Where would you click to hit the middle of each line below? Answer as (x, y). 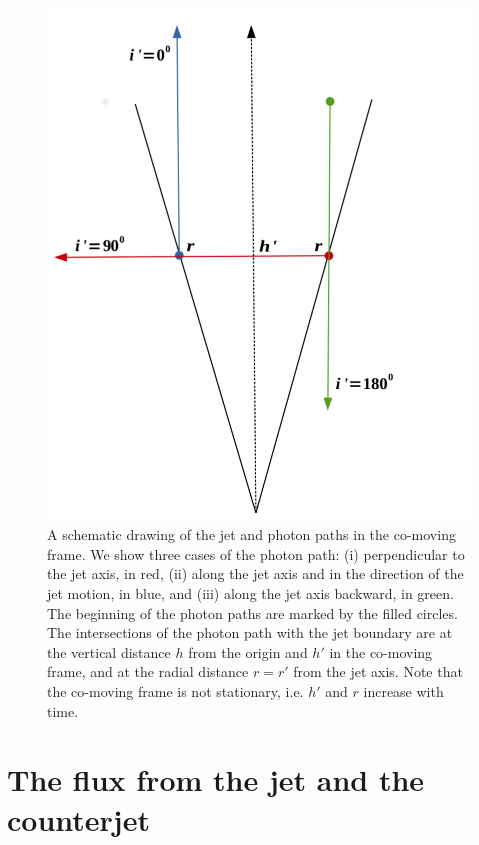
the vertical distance (109, 651)
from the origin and (248, 651)
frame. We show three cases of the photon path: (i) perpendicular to (256, 553)
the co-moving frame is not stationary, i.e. (175, 690)
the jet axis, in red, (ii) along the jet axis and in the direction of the (255, 573)
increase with (403, 690)
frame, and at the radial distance (148, 671)
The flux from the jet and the (216, 779)
